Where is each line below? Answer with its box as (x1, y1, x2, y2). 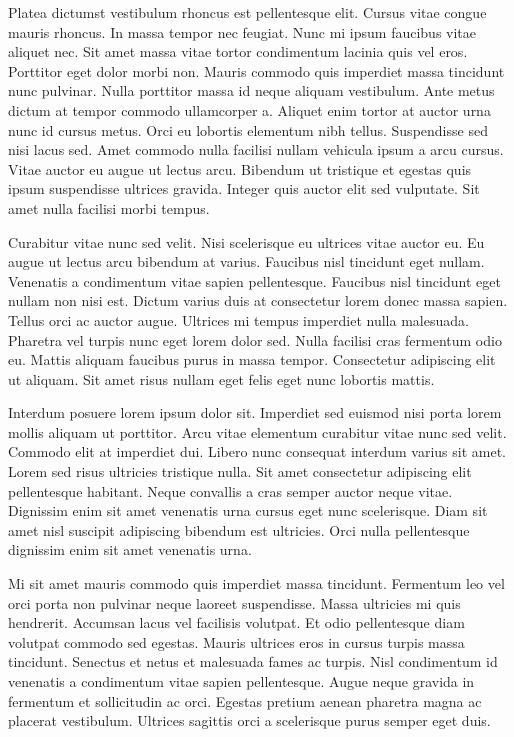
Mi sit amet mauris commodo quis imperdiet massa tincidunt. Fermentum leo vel (8, 573, 505, 594)
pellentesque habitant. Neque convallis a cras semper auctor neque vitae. (8, 480, 453, 501)
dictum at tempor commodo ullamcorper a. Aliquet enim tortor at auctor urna (8, 99, 491, 120)
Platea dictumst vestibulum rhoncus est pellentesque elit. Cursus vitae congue (8, 2, 487, 22)
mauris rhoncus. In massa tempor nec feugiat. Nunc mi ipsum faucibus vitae (8, 21, 477, 42)
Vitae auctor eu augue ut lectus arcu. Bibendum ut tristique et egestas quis (8, 158, 472, 179)
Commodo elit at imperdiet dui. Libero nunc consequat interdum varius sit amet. (8, 441, 506, 462)
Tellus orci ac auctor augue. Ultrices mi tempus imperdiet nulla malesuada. (8, 309, 469, 330)
